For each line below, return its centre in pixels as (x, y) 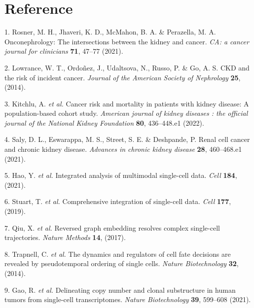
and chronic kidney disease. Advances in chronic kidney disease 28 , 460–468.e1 (123, 149)
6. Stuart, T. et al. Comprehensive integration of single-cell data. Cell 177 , (118, 201)
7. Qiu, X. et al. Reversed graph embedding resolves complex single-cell (112, 227)
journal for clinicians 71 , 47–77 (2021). (64, 51)
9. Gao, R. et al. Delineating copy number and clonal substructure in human (120, 290)
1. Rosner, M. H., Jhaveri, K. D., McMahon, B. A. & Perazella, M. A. (110, 32)
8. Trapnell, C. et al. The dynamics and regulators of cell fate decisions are (118, 254)
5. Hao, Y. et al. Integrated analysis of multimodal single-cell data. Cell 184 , (121, 175)
